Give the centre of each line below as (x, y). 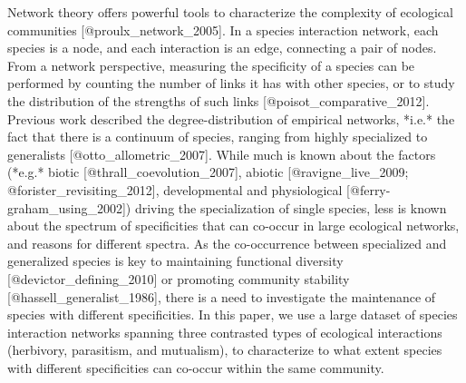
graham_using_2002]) (69, 207)
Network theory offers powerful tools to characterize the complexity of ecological (230, 12)
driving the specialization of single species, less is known (291, 207)
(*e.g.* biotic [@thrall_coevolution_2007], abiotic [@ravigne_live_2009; (208, 172)
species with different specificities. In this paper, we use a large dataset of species (233, 314)
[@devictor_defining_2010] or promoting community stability (179, 278)
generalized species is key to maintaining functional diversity (175, 261)
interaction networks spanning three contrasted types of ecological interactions (225, 332)
